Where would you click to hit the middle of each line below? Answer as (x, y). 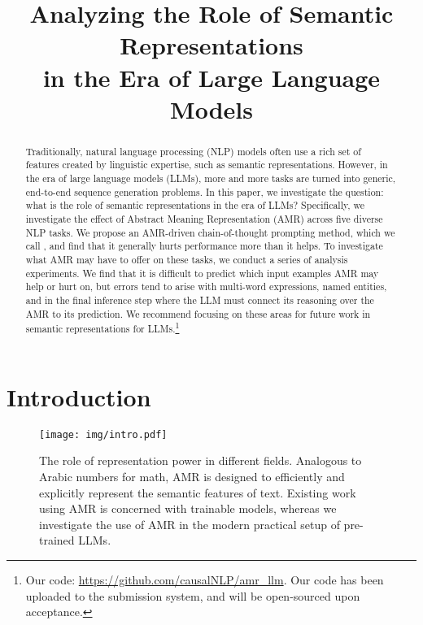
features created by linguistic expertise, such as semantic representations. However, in (207, 165)
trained (57, 540)
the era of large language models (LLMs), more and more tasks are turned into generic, (211, 178)
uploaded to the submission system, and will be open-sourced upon (193, 595)
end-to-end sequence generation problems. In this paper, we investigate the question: (205, 191)
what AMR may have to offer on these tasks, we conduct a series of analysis (187, 259)
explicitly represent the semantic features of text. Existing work (198, 492)
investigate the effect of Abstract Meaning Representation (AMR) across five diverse (204, 219)
